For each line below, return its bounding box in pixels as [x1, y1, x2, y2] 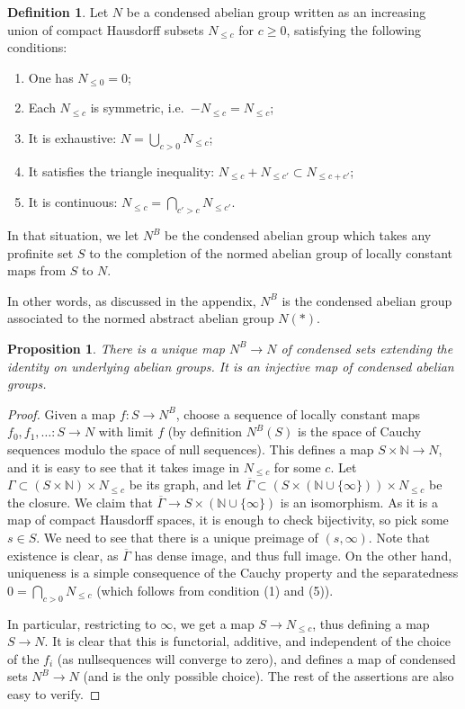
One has [28, 67, 74, 86]
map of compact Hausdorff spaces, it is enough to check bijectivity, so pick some [7, 510, 449, 529]
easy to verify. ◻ [7, 684, 101, 703]
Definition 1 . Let [7, 3, 109, 21]
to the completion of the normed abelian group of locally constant [89, 243, 453, 262]
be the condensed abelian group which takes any [165, 226, 432, 245]
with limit [98, 422, 154, 441]
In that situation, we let [7, 226, 139, 245]
